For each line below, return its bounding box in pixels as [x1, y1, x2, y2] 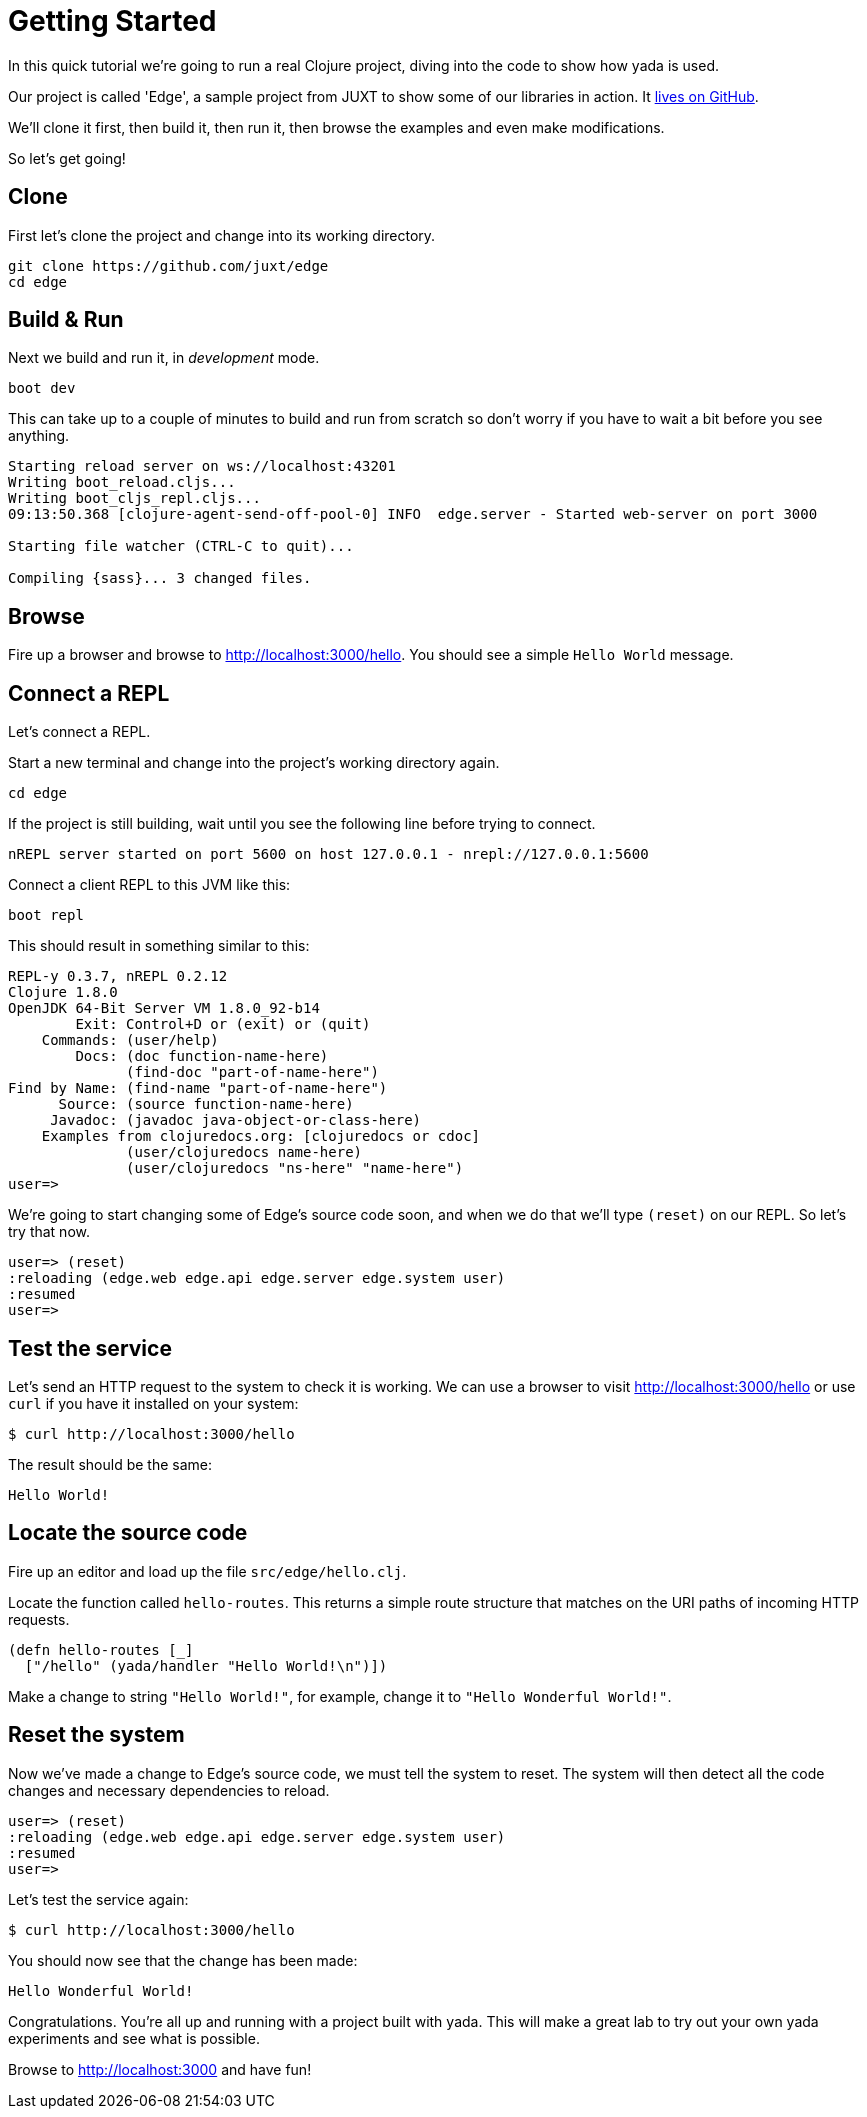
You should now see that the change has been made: [8, 1951, 358, 1969]
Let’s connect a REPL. [8, 723, 151, 741]
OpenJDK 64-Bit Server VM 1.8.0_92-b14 [8, 1000, 320, 1017]
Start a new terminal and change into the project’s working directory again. [8, 754, 500, 772]
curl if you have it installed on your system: [8, 1394, 299, 1412]
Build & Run [8, 307, 124, 333]
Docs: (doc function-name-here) [75, 1048, 329, 1065]
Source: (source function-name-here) [58, 1096, 354, 1113]
